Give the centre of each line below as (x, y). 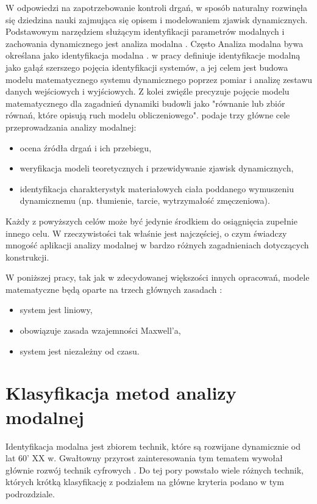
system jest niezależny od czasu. (80, 351)
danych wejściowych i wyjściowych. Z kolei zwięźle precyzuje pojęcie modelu (148, 91)
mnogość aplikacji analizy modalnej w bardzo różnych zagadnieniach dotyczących (157, 245)
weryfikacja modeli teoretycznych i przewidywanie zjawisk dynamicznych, (157, 168)
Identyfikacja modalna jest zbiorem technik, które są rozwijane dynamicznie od (153, 446)
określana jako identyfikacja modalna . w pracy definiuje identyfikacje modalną (153, 55)
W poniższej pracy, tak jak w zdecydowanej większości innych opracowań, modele (158, 277)
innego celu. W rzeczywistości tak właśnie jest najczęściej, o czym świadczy (146, 233)
